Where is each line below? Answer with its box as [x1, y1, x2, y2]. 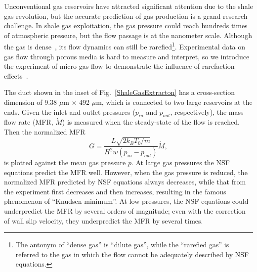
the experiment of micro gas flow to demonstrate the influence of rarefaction [4, 61, 235, 71]
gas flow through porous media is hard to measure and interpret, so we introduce [4, 51, 250, 61]
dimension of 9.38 [4, 97, 57, 107]
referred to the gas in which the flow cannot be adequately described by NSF [15, 249, 249, 259]
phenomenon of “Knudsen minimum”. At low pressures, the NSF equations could [4, 196, 249, 206]
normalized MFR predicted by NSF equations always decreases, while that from [4, 177, 246, 187]
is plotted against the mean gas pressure [4, 157, 126, 167]
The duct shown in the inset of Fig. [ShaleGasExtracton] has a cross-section [4, 87, 235, 97]
